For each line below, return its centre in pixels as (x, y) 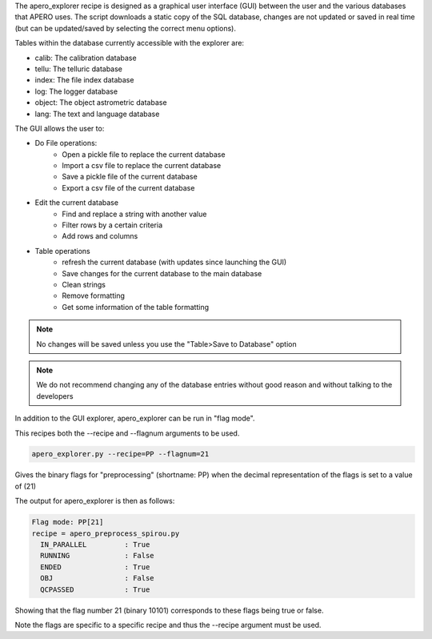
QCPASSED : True (95, 589)
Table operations (63, 251)
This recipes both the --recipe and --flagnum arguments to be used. (127, 433)
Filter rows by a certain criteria (112, 225)
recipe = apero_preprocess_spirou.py (106, 533)
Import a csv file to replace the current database (142, 166)
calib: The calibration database (86, 58)
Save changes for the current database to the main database (162, 273)
